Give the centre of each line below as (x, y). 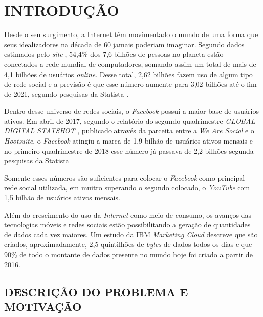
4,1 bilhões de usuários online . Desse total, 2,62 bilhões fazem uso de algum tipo (128, 74)
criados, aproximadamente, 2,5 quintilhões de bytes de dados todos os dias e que (128, 244)
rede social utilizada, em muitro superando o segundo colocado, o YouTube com (127, 187)
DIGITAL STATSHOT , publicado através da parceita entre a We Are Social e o (129, 131)
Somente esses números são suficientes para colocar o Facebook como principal (125, 177)
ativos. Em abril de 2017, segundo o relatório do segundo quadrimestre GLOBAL (130, 120)
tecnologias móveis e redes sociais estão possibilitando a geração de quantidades (127, 224)
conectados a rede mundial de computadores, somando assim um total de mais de (130, 64)
